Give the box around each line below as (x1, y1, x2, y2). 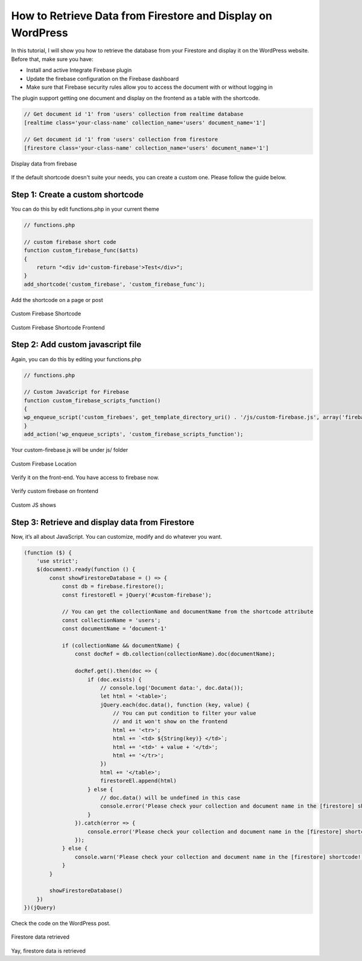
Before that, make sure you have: (11, 55, 94, 63)
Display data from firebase (11, 160, 77, 167)
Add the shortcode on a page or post (11, 296, 103, 303)
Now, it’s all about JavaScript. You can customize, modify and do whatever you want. (11, 533, 223, 540)
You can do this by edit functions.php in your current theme (11, 205, 159, 213)
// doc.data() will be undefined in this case (100, 794, 241, 801)
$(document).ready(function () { (36, 566, 136, 573)
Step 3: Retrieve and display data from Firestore (11, 517, 194, 527)
